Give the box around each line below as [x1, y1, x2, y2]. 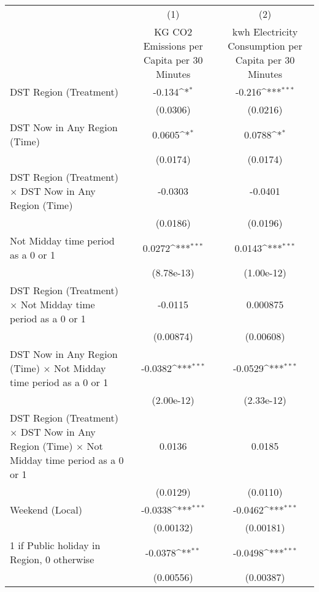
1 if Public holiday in [10, 538, 101, 552]
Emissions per [143, 39, 203, 53]
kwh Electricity [232, 25, 298, 39]
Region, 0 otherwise [10, 552, 94, 566]
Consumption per [228, 39, 302, 53]
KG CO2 [154, 25, 193, 39]
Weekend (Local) [10, 503, 83, 517]
